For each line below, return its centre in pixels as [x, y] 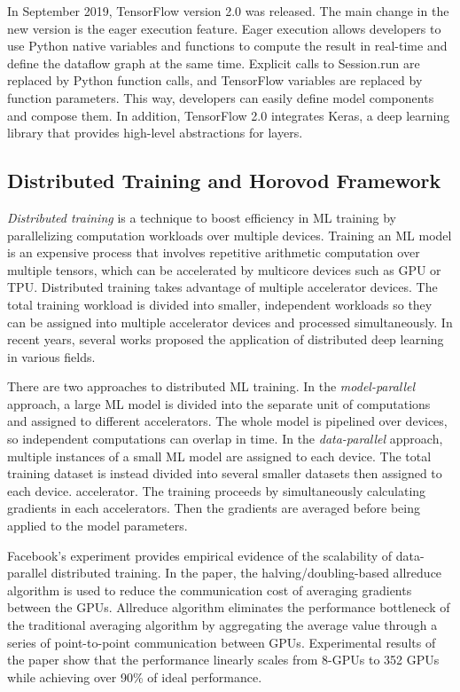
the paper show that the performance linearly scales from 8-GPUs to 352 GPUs [223, 660]
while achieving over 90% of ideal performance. [135, 676]
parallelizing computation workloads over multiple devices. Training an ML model [230, 235]
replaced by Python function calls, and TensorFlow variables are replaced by [215, 80]
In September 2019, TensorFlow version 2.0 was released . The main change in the [228, 11]
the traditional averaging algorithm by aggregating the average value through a [222, 625]
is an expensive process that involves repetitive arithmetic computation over [214, 252]
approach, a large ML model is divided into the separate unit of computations [219, 403]
